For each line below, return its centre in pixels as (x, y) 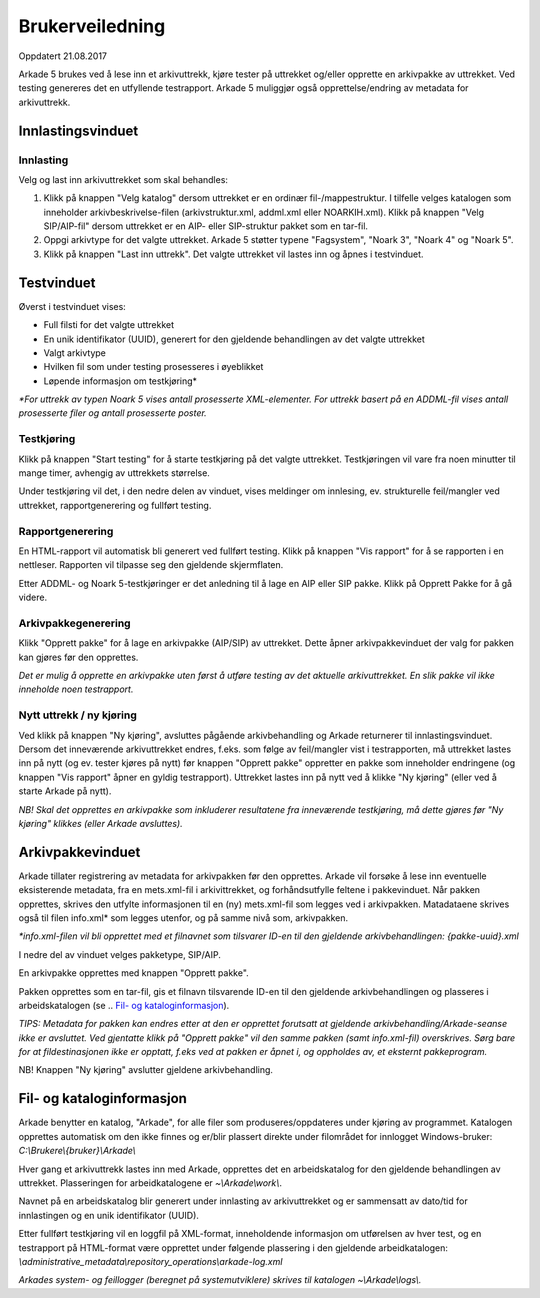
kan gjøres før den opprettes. (78, 657)
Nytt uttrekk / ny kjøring (77, 715)
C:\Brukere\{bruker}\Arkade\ (77, 1151)
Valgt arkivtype (75, 352)
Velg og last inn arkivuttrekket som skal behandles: (123, 179)
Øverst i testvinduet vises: (72, 306)
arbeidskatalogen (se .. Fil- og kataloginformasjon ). (124, 1005)
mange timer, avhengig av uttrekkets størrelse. (114, 473)
